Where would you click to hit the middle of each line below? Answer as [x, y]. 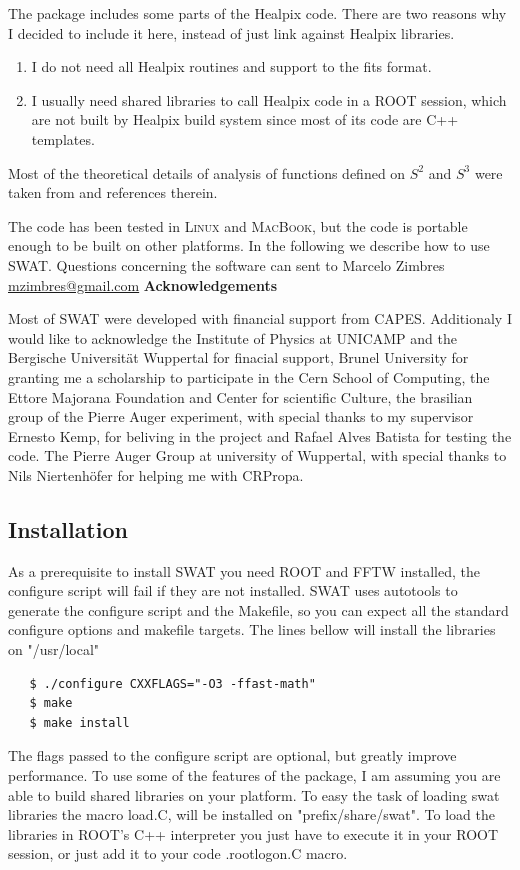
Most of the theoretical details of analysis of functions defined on [207, 172]
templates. [63, 138]
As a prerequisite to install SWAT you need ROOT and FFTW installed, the [244, 570]
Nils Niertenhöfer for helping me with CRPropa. [156, 474]
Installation [68, 528]
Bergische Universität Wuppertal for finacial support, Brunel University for [238, 357]
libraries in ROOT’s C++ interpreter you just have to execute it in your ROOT [253, 833]
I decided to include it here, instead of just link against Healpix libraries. [231, 32]
